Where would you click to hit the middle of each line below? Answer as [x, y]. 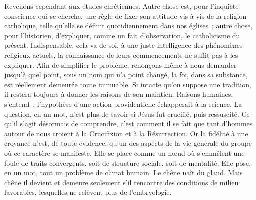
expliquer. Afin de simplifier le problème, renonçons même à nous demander [121, 65]
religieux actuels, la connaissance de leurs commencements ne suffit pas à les [121, 55]
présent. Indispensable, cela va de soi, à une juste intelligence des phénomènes [124, 45]
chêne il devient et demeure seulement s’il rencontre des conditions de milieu [122, 182]
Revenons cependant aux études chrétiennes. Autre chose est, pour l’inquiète [122, 6]
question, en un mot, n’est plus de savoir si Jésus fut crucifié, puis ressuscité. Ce [127, 113]
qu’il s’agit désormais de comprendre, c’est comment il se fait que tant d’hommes [128, 123]
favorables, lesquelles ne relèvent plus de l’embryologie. [88, 192]
